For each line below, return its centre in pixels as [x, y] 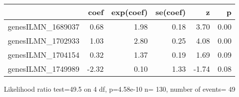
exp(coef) [129, 12]
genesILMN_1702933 [44, 40]
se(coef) [171, 12]
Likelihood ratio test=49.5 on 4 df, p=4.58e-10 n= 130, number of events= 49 [120, 89]
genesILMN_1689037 [44, 26]
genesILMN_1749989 [44, 69]
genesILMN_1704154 [44, 55]
